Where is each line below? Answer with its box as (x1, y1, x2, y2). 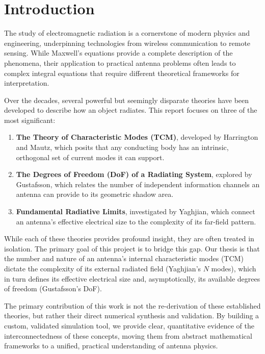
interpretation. (4, 78, 49, 88)
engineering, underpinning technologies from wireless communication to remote (4, 37, 251, 48)
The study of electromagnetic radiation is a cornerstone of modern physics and (4, 28, 250, 38)
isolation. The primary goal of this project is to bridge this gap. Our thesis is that (4, 243, 260, 254)
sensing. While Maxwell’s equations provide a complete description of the (4, 47, 233, 58)
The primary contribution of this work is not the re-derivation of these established (4, 300, 261, 311)
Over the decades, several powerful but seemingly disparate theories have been (4, 94, 249, 105)
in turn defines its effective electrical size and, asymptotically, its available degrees (4, 273, 260, 284)
